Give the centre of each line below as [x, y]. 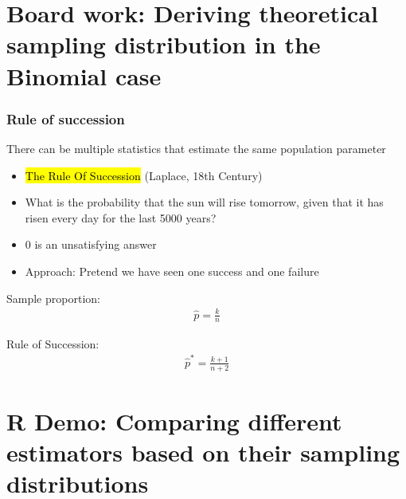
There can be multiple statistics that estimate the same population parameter [196, 148]
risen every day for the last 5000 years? [121, 217]
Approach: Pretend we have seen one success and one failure [172, 271]
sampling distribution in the [164, 44]
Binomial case [84, 75]
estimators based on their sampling [203, 452]
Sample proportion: [53, 298]
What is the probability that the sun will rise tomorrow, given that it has [204, 202]
